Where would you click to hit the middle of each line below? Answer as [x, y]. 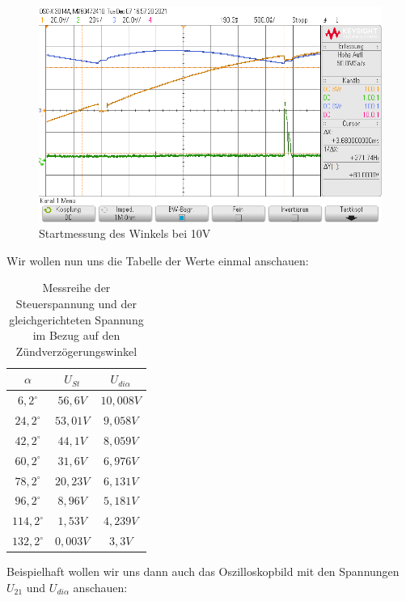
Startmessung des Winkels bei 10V [125, 233]
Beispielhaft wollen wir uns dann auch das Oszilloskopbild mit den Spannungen [203, 571]
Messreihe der [76, 288]
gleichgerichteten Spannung [76, 319]
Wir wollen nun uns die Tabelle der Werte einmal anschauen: [158, 260]
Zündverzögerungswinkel [76, 351]
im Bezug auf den [76, 335]
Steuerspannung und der [76, 303]
